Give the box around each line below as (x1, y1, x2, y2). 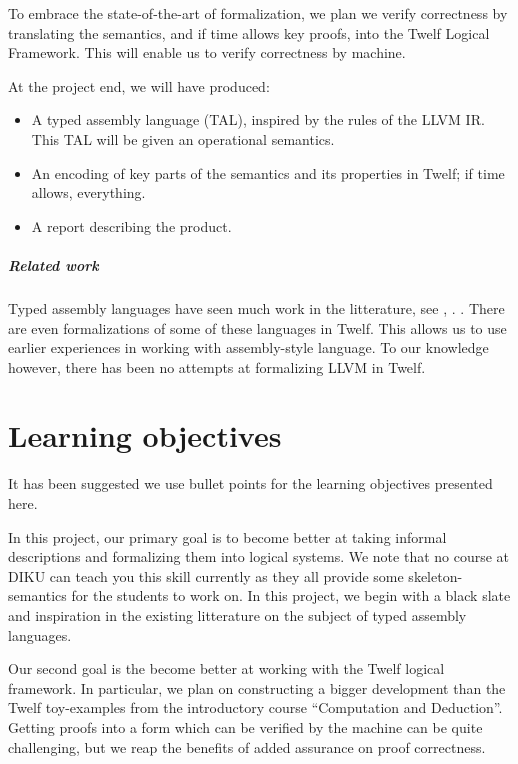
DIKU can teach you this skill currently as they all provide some (8, 565, 404, 586)
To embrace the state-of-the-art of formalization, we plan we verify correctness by (8, 3, 508, 23)
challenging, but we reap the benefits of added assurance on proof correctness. (8, 736, 486, 757)
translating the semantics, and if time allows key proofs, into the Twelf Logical (8, 22, 490, 43)
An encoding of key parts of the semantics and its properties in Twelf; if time (31, 162, 505, 183)
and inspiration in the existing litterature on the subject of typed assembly (8, 604, 467, 625)
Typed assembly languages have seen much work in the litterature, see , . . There (8, 297, 505, 318)
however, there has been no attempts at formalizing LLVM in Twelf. (8, 356, 426, 377)
